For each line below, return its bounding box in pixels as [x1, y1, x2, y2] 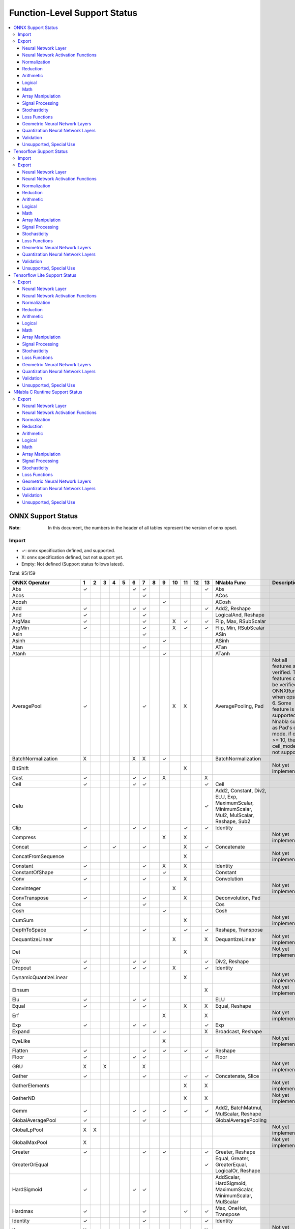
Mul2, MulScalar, [215, 812, 254, 819]
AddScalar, [215, 1174, 241, 1181]
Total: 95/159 [9, 570, 35, 576]
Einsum [12, 987, 29, 994]
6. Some [272, 700, 292, 706]
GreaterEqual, [215, 1161, 248, 1168]
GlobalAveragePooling [215, 1117, 267, 1124]
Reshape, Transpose [215, 927, 263, 934]
